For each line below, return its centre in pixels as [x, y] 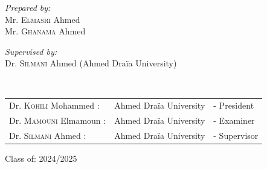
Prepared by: [28, 7]
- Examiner [234, 120]
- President [234, 105]
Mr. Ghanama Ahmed [45, 31]
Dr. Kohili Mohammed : [54, 105]
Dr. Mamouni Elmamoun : [58, 120]
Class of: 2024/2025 [41, 158]
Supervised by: [31, 51]
